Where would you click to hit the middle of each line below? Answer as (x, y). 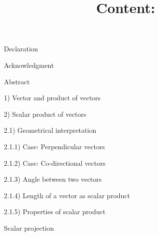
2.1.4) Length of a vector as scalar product (67, 195)
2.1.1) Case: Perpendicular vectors (54, 146)
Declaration (21, 49)
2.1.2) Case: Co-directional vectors (55, 163)
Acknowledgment (29, 65)
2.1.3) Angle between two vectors (53, 179)
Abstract (17, 81)
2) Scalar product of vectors (45, 114)
